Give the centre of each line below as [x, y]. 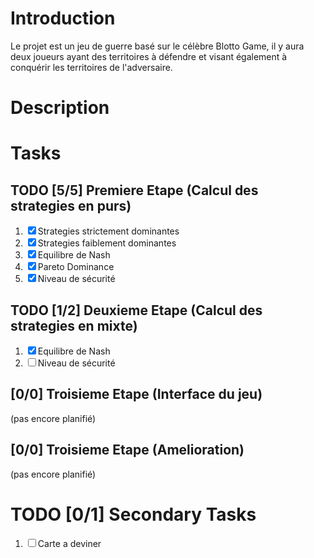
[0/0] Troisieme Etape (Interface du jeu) [136, 394]
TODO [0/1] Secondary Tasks [133, 514]
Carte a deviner [69, 543]
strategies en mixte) [74, 325]
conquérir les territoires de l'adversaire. [91, 67]
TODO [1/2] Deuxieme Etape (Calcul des [136, 310]
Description [60, 108]
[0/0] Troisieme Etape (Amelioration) [127, 450]
